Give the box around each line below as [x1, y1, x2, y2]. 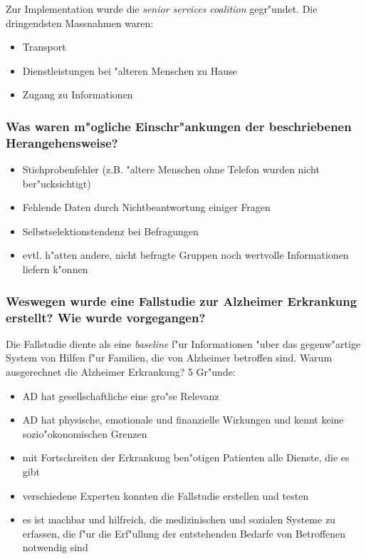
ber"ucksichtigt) [22, 175, 91, 190]
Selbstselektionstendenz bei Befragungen [22, 223, 199, 238]
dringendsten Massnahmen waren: [6, 15, 154, 30]
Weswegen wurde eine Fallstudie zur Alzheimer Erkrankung [6, 292, 357, 309]
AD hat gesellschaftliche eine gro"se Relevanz [22, 388, 219, 403]
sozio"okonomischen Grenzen [22, 426, 147, 441]
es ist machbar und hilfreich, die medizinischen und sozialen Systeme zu [22, 512, 335, 527]
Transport [22, 39, 66, 54]
